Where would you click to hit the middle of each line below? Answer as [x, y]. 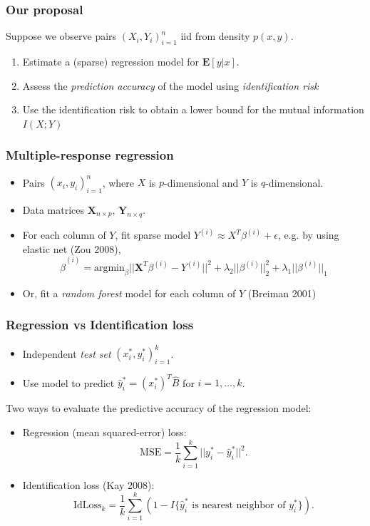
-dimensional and [201, 182]
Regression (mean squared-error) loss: [104, 432]
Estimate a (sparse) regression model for [111, 62]
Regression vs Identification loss [100, 325]
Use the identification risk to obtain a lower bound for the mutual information [193, 109]
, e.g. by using [308, 235]
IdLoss [87, 506]
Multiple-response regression [90, 155]
